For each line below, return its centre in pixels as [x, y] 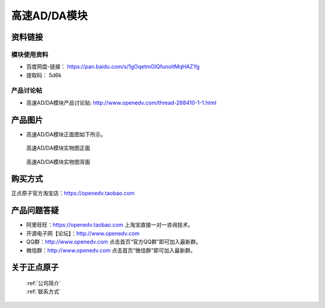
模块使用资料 [30, 54]
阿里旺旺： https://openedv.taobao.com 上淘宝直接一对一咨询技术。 [110, 225]
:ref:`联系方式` [44, 292]
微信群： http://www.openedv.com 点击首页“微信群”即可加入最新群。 [111, 250]
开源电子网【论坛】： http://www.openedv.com [83, 233]
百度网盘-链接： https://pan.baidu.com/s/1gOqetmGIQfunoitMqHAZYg [113, 67]
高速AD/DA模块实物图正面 [58, 148]
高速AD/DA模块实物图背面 [58, 162]
